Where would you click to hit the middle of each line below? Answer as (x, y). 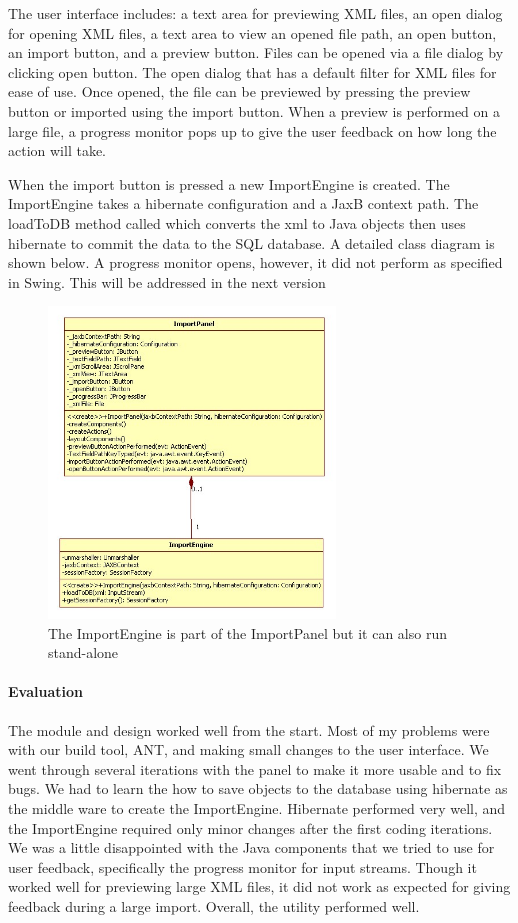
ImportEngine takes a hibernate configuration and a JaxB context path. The (243, 203)
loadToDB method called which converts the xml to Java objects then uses (237, 222)
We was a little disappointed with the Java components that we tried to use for (251, 847)
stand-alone (83, 652)
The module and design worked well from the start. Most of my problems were (249, 729)
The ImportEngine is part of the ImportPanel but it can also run (247, 632)
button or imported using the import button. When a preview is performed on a (254, 110)
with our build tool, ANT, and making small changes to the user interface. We (248, 749)
